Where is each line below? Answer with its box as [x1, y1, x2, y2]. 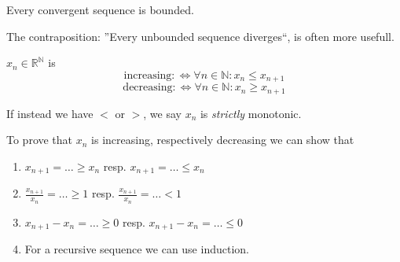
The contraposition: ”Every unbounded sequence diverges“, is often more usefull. [6, 28, 394, 44]
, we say [143, 105, 182, 121]
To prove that [6, 131, 73, 148]
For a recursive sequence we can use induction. [24, 241, 249, 257]
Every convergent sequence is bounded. [6, 2, 194, 17]
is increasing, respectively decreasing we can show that [91, 131, 354, 148]
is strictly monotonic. [200, 105, 302, 121]
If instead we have [6, 105, 94, 121]
